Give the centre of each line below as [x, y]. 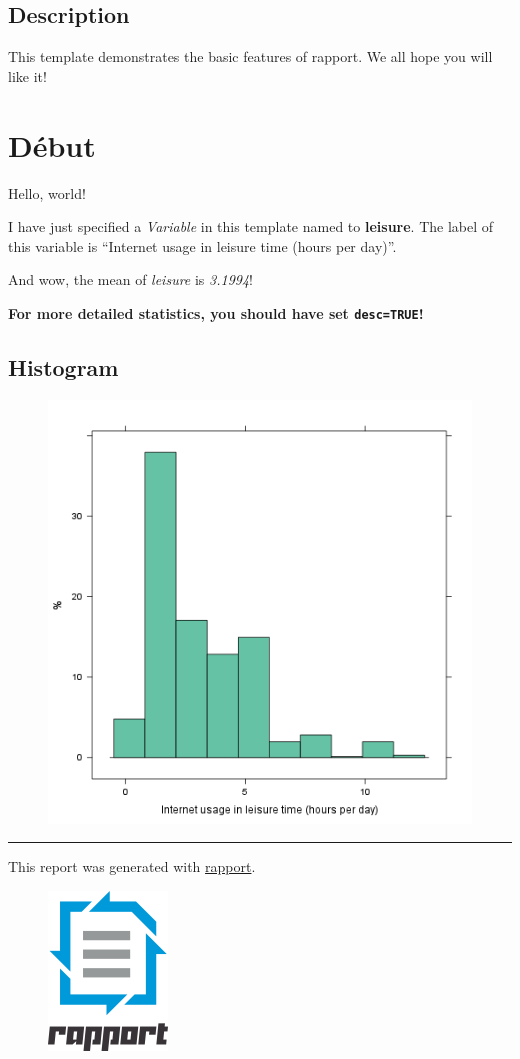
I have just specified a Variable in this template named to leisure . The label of [251, 226]
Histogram [63, 366]
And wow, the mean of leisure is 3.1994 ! [131, 279]
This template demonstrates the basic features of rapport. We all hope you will [250, 56]
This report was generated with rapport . [132, 866]
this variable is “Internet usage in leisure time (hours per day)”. [202, 245]
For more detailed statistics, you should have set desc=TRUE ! [216, 312]
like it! [27, 75]
